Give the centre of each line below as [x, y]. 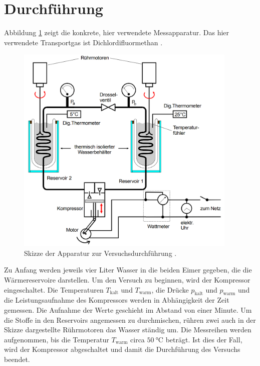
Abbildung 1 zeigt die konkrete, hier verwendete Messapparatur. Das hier [117, 32]
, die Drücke [170, 289]
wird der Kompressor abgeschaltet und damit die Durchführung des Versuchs [122, 349]
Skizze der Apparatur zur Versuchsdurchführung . [100, 253]
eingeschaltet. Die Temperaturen [54, 289]
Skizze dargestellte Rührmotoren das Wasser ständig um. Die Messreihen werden [128, 330]
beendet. [17, 359]
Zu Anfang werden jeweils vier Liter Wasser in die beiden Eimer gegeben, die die [128, 270]
